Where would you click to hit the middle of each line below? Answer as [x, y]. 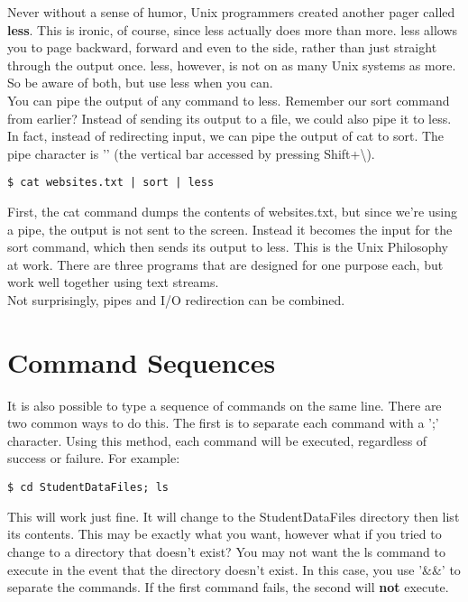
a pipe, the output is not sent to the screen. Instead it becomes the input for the [230, 229]
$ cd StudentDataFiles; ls [88, 488]
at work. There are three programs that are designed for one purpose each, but [225, 264]
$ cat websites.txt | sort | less [111, 183]
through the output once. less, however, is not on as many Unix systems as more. [232, 65]
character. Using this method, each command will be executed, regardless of [217, 440]
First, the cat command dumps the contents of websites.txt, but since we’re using [232, 211]
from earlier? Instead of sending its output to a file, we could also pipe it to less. [229, 118]
